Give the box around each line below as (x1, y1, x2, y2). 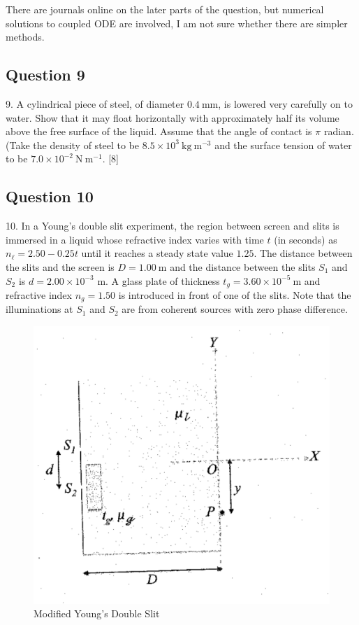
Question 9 (6, 64, 85, 85)
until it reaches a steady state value (81, 246, 233, 260)
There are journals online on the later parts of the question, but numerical (6, 2, 324, 16)
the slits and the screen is (6, 259, 115, 274)
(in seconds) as (274, 232, 337, 246)
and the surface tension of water (214, 137, 352, 152)
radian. (323, 124, 354, 139)
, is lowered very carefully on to (218, 96, 353, 111)
